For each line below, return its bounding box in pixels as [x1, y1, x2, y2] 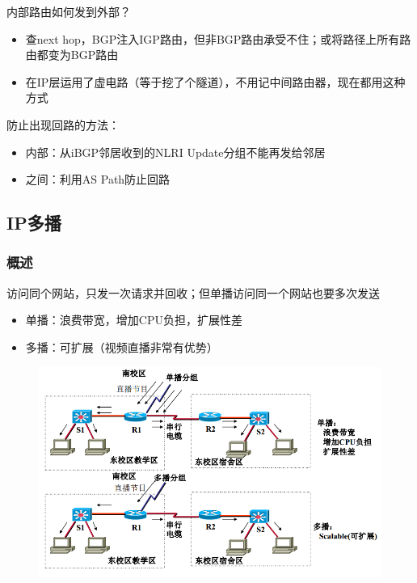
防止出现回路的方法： [6, 116, 120, 133]
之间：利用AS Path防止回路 [25, 171, 171, 188]
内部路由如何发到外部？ [6, 3, 131, 19]
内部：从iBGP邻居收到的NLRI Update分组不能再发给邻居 [25, 143, 326, 160]
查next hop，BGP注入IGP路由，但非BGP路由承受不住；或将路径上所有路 [25, 30, 411, 47]
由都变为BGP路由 [25, 46, 119, 63]
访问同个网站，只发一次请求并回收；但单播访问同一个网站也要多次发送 [6, 284, 380, 301]
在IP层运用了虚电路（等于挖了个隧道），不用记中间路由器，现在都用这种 [25, 73, 406, 90]
